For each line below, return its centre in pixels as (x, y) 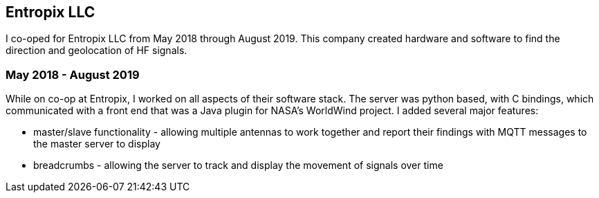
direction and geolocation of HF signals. (96, 51)
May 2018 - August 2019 (73, 74)
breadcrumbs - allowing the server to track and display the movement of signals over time (238, 165)
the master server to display (97, 144)
